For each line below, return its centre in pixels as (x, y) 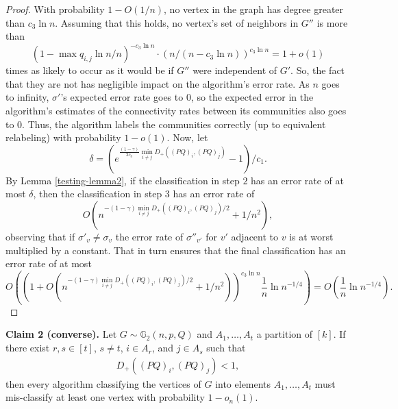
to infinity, (27, 97)
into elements (243, 383)
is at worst (311, 237)
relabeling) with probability (63, 137)
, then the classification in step (98, 194)
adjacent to (255, 237)
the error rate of (149, 237)
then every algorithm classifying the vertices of (103, 383)
